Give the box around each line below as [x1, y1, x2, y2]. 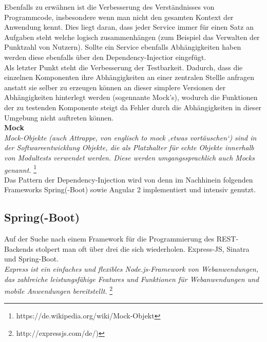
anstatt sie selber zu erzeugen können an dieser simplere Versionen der [4, 82, 226, 92]
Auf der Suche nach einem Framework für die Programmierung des [4, 233, 215, 244]
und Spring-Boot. [4, 253, 59, 264]
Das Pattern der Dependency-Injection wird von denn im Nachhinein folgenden [4, 174, 253, 185]
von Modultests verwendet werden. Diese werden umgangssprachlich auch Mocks [4, 152, 255, 163]
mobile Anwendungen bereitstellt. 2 [4, 284, 113, 296]
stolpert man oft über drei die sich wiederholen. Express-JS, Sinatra [35, 243, 250, 254]
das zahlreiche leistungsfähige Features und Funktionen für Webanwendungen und [4, 273, 259, 284]
